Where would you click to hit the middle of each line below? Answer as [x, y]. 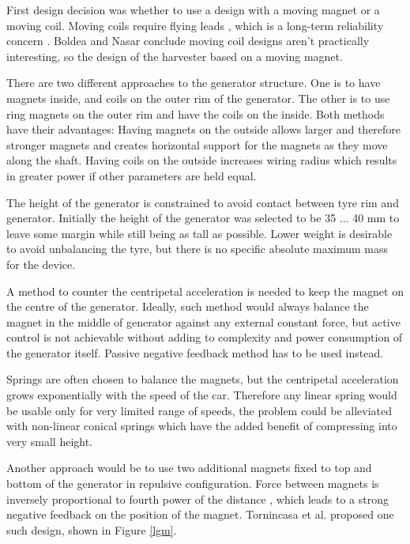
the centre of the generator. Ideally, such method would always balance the [188, 306]
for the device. [41, 264]
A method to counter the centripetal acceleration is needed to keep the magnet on [205, 291]
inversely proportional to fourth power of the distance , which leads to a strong [197, 499]
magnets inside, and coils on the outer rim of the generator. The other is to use [198, 98]
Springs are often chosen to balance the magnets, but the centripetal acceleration [203, 379]
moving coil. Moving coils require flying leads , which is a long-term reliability [195, 25]
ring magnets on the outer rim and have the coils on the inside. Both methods [196, 113]
